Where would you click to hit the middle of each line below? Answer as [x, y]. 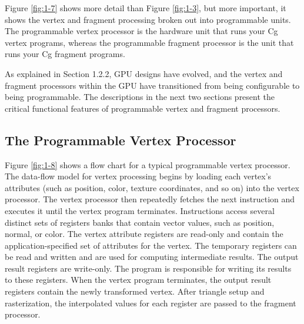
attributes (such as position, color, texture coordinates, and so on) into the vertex [152, 187]
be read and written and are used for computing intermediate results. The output [152, 257]
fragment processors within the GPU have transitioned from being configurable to [152, 85]
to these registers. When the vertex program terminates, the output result [138, 280]
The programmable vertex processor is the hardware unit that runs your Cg [141, 31]
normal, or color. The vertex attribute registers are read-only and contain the [144, 234]
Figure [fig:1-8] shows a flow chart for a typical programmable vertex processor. [148, 164]
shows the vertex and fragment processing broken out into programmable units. [148, 19]
